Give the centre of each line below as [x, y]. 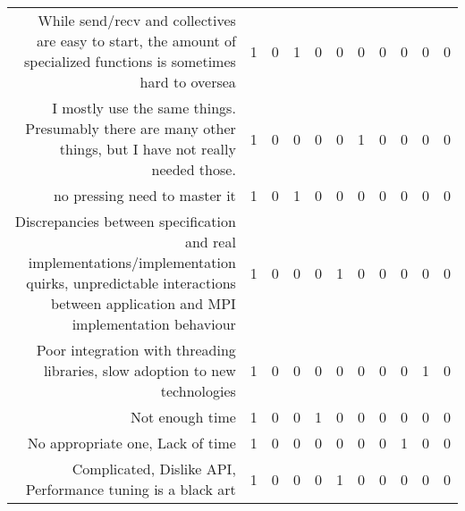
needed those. [194, 169]
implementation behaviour [154, 324]
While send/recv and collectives [137, 20]
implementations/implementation [132, 262]
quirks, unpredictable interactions [131, 283]
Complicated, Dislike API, [154, 469]
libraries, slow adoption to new [139, 370]
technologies [198, 391]
